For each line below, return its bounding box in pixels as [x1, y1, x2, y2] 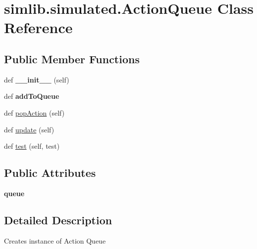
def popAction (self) [4, 107, 65, 118]
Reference [4, 17, 73, 38]
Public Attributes [4, 165, 96, 180]
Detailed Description [4, 212, 112, 227]
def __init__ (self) [4, 74, 69, 84]
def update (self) [4, 124, 54, 134]
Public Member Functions [4, 51, 140, 66]
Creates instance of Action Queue [4, 235, 106, 246]
